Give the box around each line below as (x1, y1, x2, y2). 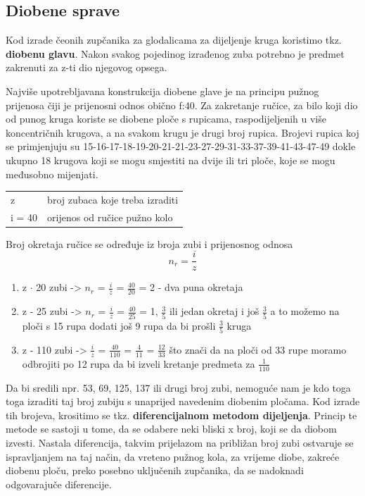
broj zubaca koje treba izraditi (47, 192, 179, 206)
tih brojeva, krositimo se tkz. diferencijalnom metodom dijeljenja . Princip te (6, 407, 357, 422)
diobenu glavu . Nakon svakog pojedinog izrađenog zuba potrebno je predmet (6, 46, 345, 61)
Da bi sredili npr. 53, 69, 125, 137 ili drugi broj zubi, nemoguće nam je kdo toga (6, 380, 351, 395)
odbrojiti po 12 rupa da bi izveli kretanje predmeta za (22, 356, 255, 371)
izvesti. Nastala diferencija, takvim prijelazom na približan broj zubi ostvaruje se (6, 435, 354, 449)
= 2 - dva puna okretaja (139, 280, 243, 294)
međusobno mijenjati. (6, 166, 98, 181)
